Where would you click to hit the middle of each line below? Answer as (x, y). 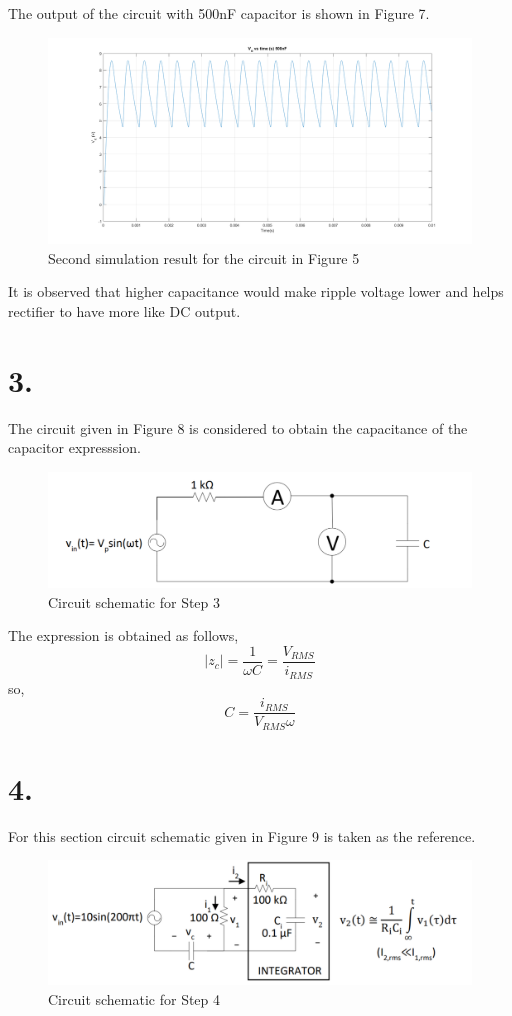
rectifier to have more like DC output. (124, 310)
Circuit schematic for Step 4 (134, 999)
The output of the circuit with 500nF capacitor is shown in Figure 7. (219, 13)
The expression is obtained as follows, (123, 635)
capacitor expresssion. (74, 447)
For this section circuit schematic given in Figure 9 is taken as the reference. (242, 835)
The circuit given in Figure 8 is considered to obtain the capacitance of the (238, 427)
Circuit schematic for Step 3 (134, 601)
